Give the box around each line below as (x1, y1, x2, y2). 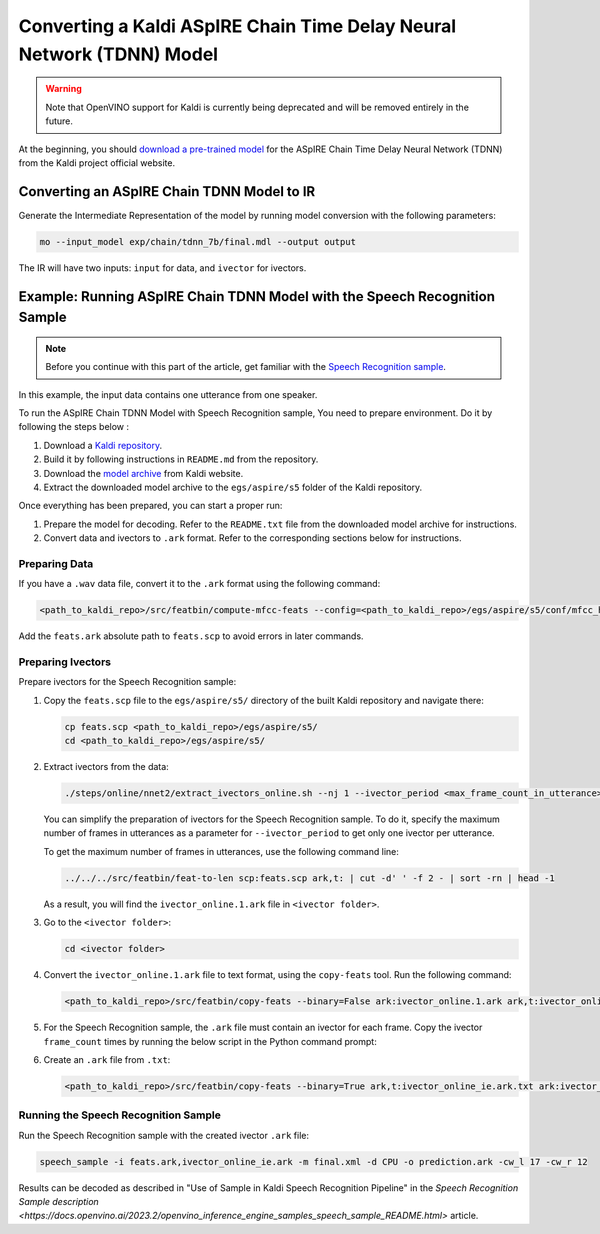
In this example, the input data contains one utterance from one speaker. (18, 388, 318, 400)
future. (45, 115, 74, 127)
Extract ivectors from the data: (43, 761, 169, 773)
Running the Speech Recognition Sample (18, 1108, 222, 1122)
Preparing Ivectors (18, 655, 112, 669)
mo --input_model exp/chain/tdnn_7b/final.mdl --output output (39, 236, 357, 247)
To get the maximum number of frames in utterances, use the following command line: (43, 845, 399, 857)
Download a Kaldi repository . (43, 439, 163, 451)
